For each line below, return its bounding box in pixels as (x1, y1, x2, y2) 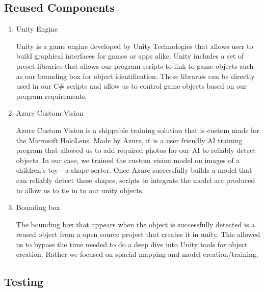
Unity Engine (16, 23, 58, 34)
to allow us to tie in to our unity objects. (16, 184, 144, 195)
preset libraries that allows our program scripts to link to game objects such (16, 60, 254, 71)
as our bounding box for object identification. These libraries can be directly (16, 70, 255, 81)
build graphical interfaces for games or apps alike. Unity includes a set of (16, 50, 244, 61)
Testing (4, 274, 43, 289)
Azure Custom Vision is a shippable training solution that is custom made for (16, 124, 259, 135)
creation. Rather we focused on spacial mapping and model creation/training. (16, 249, 258, 259)
